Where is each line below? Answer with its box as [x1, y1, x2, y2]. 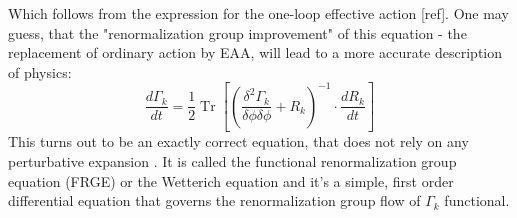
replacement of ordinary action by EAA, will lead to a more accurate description [8, 42, 503, 63]
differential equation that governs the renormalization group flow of [8, 190, 421, 211]
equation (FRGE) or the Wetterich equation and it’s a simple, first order [8, 170, 454, 191]
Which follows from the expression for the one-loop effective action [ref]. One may [8, 3, 509, 23]
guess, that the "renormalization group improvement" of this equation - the [8, 22, 467, 43]
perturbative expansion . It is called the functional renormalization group [8, 150, 457, 171]
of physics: [8, 61, 72, 82]
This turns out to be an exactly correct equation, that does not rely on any [8, 131, 469, 152]
